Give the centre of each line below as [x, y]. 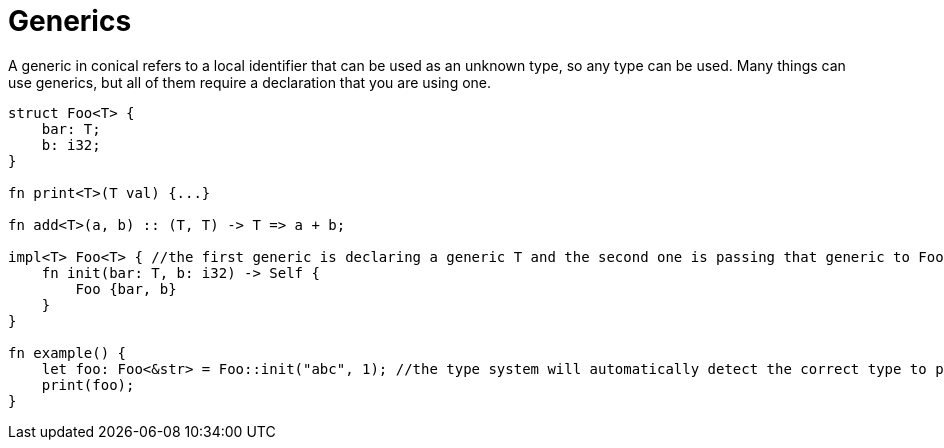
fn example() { [67, 352]
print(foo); [88, 384]
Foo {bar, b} [126, 288]
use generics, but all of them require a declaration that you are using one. [250, 82]
